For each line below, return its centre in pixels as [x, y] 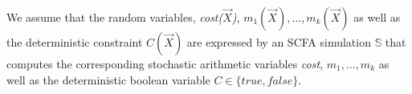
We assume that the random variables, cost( [115, 17]
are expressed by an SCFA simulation [279, 42]
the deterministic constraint [75, 42]
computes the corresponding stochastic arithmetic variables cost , [165, 63]
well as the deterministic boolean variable [108, 79]
